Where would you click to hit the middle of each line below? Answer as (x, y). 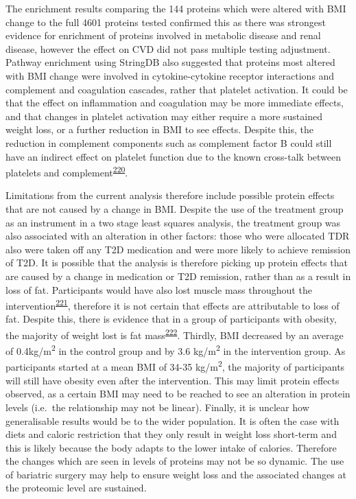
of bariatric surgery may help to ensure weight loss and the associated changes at (176, 474)
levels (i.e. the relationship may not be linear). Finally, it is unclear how (157, 407)
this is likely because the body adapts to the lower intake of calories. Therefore (171, 447)
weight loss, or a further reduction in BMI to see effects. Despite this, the (159, 129)
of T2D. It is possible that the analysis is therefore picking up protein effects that (177, 263)
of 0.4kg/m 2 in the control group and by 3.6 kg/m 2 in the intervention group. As (176, 350)
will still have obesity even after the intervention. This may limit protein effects (173, 380)
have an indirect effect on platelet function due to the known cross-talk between (174, 156)
